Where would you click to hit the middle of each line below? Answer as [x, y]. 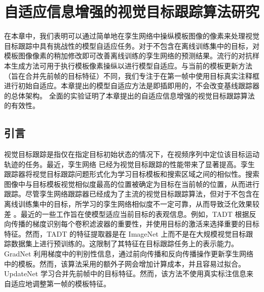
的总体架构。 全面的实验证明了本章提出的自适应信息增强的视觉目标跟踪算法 [129, 95]
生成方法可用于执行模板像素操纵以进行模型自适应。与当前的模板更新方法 [131, 65]
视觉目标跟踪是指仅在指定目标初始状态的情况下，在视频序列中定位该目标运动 [132, 154]
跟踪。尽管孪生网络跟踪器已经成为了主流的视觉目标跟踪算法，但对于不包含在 [132, 194]
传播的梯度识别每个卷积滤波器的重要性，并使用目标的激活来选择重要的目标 [135, 224]
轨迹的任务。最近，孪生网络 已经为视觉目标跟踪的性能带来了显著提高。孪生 [129, 164]
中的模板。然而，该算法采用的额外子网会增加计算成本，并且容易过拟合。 [125, 263]
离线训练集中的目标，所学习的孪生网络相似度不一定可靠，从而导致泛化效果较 [132, 204]
